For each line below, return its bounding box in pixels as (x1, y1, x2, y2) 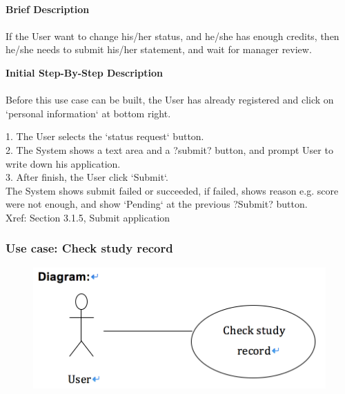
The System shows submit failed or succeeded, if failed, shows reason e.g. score (6, 183, 339, 197)
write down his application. (6, 156, 121, 170)
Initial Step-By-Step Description (6, 65, 163, 79)
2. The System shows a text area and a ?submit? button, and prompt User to (6, 142, 333, 157)
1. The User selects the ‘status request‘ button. (6, 129, 204, 144)
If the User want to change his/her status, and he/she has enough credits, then (6, 28, 339, 43)
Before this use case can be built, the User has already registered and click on (6, 92, 334, 107)
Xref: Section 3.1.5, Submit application (6, 210, 170, 224)
